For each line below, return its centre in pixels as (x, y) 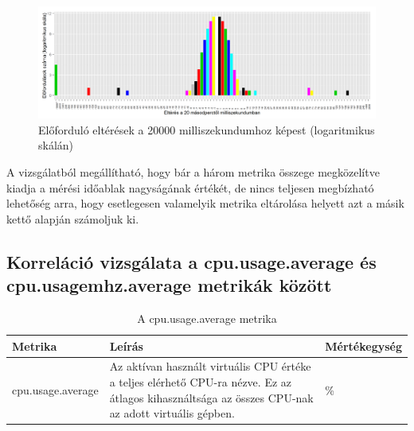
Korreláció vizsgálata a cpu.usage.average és (191, 261)
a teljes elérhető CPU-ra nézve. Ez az (201, 381)
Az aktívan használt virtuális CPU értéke (210, 366)
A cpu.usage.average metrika (207, 318)
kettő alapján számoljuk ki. (73, 218)
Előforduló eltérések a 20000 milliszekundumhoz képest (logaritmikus (207, 129)
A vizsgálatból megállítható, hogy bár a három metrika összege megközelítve (193, 171)
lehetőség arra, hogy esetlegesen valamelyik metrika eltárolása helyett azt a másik (205, 203)
